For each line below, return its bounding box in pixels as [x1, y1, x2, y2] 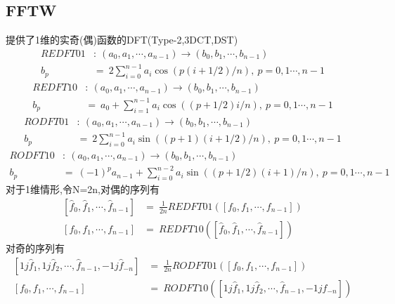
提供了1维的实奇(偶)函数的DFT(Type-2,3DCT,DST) [6, 32, 238, 47]
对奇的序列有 [6, 240, 65, 255]
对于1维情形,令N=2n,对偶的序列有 [6, 182, 160, 197]
